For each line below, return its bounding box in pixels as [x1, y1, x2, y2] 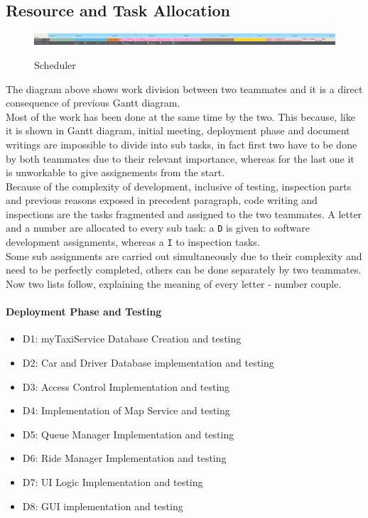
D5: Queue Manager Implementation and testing [22, 426, 234, 441]
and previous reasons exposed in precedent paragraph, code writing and [6, 193, 318, 207]
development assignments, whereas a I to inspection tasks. [6, 234, 260, 249]
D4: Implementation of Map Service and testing [22, 403, 230, 418]
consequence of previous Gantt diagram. [6, 95, 180, 110]
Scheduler [34, 57, 76, 72]
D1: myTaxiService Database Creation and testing [22, 331, 242, 346]
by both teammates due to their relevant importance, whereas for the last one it [6, 151, 355, 166]
